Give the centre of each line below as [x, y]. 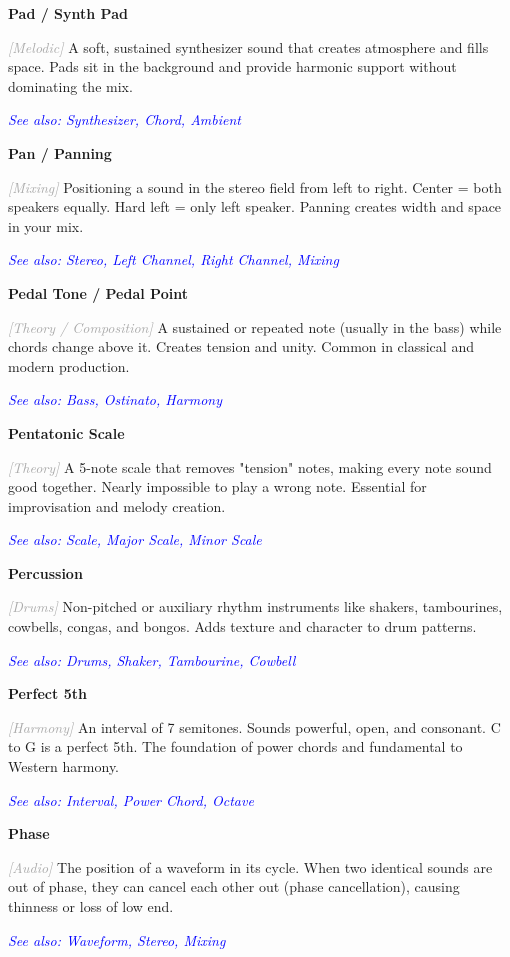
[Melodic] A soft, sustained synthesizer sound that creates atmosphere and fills [248, 46]
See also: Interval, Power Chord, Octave [131, 799]
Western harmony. [64, 766]
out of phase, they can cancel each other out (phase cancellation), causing [234, 886]
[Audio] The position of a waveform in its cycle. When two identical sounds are [250, 866]
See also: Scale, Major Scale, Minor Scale [135, 539]
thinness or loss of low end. [91, 906]
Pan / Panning [60, 152]
